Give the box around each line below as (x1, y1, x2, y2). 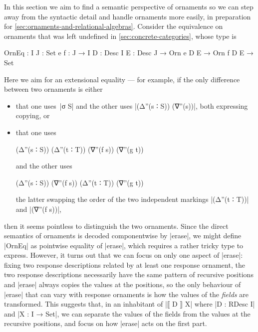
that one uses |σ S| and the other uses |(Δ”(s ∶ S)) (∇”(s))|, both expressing (15, 100, 248, 111)
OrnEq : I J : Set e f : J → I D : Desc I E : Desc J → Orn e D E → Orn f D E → (4, 47, 254, 58)
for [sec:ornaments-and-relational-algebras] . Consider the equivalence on (4, 21, 223, 31)
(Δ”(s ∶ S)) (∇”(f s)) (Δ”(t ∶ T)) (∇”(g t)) (15, 177, 144, 187)
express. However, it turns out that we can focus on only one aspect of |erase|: (4, 250, 243, 260)
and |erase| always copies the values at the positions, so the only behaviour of (4, 279, 241, 290)
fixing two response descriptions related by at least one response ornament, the (4, 259, 245, 270)
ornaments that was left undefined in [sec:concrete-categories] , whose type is (4, 30, 237, 41)
